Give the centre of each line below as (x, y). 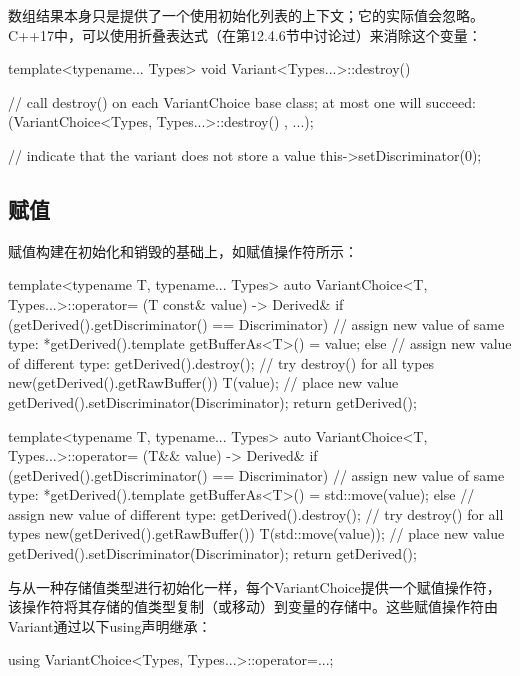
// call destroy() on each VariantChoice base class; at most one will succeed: (242, 101)
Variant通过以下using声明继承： (110, 625)
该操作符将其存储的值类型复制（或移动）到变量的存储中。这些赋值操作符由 (253, 606)
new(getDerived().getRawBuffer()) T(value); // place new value (203, 382)
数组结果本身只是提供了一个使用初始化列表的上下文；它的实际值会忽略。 (246, 15)
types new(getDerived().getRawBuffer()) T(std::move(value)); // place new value (256, 533)
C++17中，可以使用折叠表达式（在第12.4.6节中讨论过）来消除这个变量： (245, 34)
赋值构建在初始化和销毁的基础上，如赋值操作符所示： (183, 250)
